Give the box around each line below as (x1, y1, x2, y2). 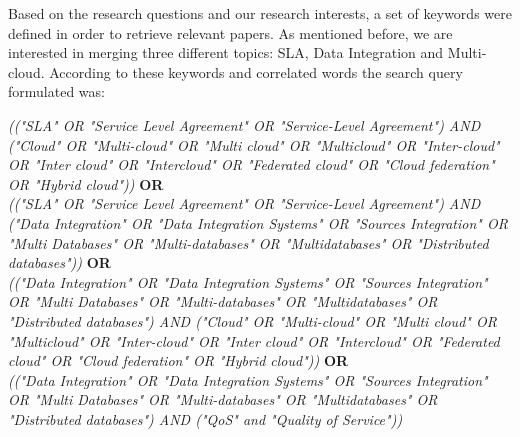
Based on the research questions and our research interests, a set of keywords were (8, 3, 512, 23)
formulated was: (8, 81, 105, 102)
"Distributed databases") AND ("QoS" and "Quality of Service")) (8, 408, 403, 429)
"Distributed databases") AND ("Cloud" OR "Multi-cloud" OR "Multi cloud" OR (8, 310, 497, 331)
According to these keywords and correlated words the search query (49, 61, 463, 82)
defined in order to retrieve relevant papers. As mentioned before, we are (8, 22, 453, 43)
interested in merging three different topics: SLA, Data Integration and (8, 42, 444, 63)
